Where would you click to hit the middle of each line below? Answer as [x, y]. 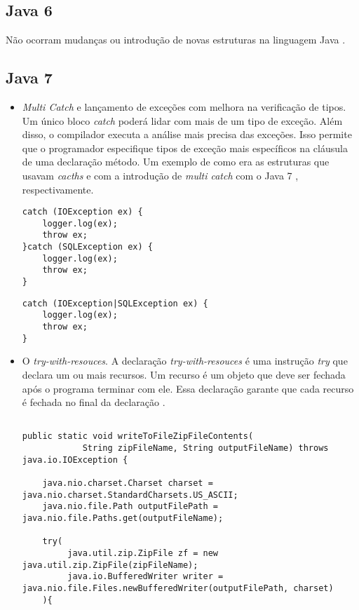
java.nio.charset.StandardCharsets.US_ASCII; [130, 495]
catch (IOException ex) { [82, 212]
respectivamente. [58, 189]
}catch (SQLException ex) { [87, 247]
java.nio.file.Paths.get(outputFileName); [123, 518]
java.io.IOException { [75, 460]
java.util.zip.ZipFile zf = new [143, 553]
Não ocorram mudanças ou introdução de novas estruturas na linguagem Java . [176, 40]
